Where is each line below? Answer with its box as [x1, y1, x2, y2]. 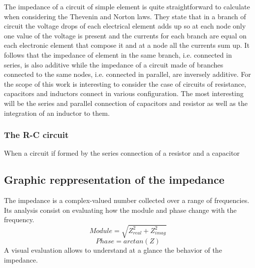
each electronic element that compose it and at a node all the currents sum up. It [4, 40, 250, 50]
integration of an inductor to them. [4, 107, 110, 118]
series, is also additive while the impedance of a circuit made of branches [4, 59, 223, 69]
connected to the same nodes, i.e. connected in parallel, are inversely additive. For [4, 69, 251, 79]
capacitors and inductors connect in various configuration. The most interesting [4, 88, 244, 99]
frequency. [4, 214, 34, 225]
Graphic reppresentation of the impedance [4, 172, 224, 187]
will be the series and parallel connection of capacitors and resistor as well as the [4, 98, 248, 108]
